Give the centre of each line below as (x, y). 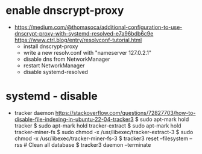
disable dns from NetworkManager (67, 59)
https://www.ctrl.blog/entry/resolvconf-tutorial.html (78, 40)
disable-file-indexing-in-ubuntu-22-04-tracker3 (74, 119)
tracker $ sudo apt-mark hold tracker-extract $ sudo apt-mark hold (98, 125)
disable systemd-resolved (56, 72)
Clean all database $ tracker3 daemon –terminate (90, 144)
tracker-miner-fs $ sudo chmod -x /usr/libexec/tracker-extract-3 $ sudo (104, 132)
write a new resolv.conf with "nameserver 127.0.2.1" (87, 52)
